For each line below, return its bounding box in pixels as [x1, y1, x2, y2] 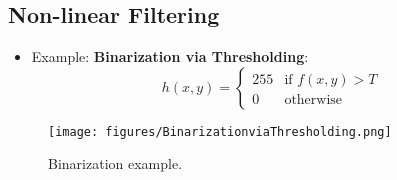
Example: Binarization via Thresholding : [31, 46, 309, 67]
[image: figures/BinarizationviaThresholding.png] [48, 124, 392, 139]
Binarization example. [48, 153, 183, 174]
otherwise [284, 92, 343, 107]
